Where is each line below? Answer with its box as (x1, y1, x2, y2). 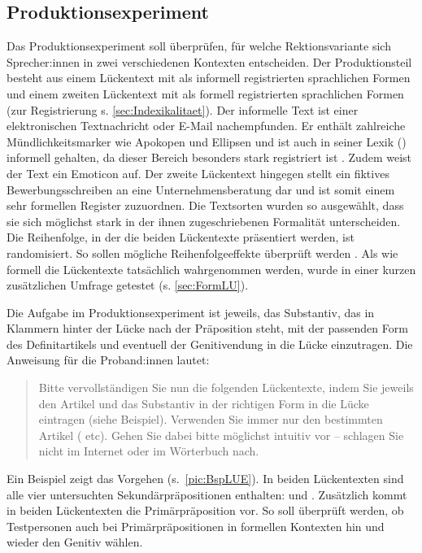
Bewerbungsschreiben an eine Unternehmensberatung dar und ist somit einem (7, 181, 395, 198)
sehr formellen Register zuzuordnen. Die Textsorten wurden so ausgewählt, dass (7, 197, 404, 214)
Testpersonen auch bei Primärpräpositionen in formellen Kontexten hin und (7, 517, 385, 534)
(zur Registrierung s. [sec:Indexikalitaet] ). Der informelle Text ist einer (7, 101, 359, 118)
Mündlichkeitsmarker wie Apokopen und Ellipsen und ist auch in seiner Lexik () (7, 133, 407, 150)
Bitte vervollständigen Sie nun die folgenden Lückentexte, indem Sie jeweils (38, 379, 414, 396)
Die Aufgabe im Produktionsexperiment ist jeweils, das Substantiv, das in (7, 303, 375, 320)
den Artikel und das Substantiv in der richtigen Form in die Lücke (38, 394, 369, 411)
